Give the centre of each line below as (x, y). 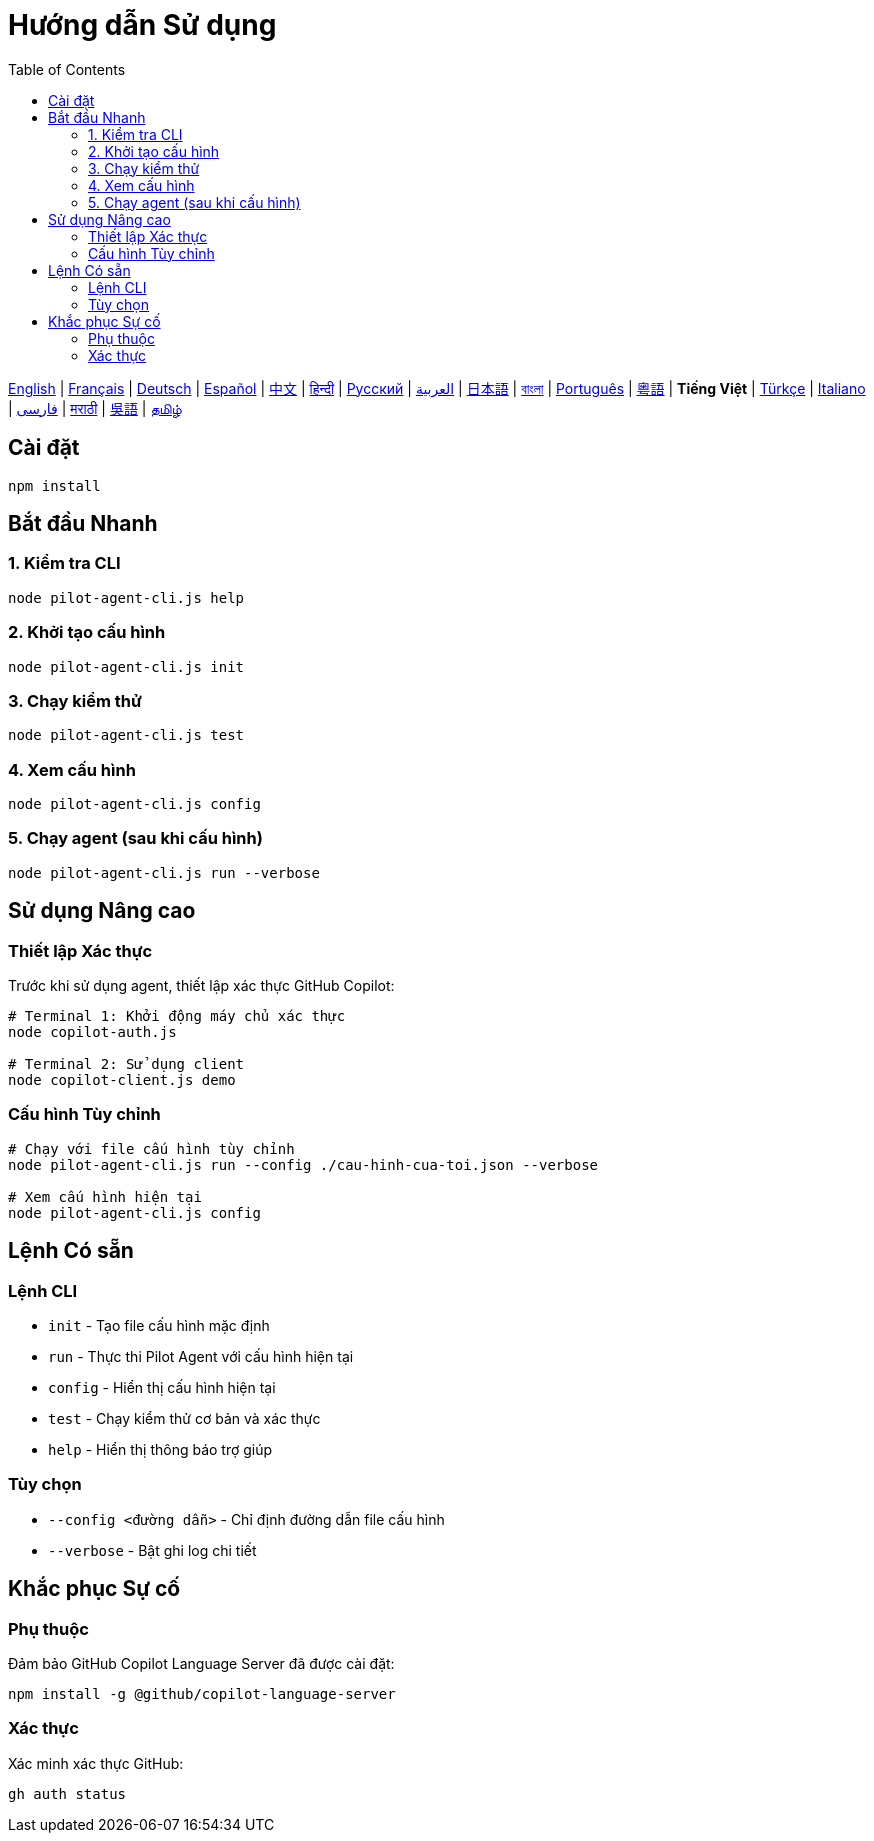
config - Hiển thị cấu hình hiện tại (162, 1387)
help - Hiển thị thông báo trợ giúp (160, 1449)
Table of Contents (67, 69)
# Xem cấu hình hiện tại (105, 1196)
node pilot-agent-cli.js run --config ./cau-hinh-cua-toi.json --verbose (303, 1164)
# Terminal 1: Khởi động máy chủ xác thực (177, 1016)
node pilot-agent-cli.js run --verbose (164, 872)
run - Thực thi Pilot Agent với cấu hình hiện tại (201, 1356)
